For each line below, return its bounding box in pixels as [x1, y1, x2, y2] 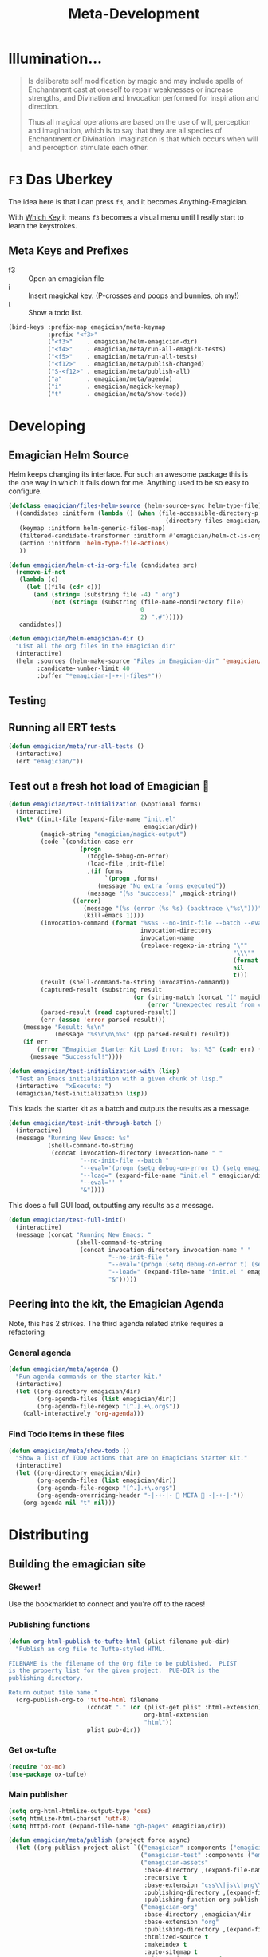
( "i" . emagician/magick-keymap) [47, 382, 180, 390]
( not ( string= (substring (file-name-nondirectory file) [50, 598, 245, 606]
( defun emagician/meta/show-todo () [8, 1447, 130, 1455]
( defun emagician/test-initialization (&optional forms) [8, 800, 202, 809]
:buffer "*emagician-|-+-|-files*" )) [37, 671, 162, 679]
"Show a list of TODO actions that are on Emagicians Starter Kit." [15, 1454, 248, 1462]
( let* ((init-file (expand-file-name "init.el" [15, 815, 177, 823]
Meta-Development [67, 5, 201, 23]
